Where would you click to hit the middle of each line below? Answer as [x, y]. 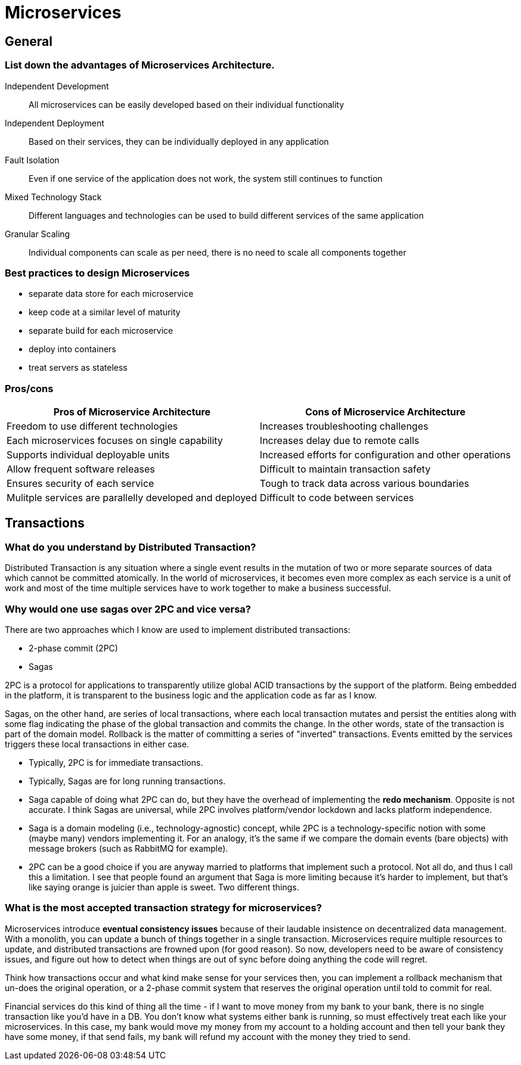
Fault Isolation [32, 160]
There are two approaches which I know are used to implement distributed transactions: [178, 630]
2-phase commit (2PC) [73, 648]
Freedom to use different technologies [92, 426]
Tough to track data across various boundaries [364, 484]
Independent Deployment [55, 123]
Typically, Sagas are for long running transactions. [127, 781]
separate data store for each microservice [111, 294]
